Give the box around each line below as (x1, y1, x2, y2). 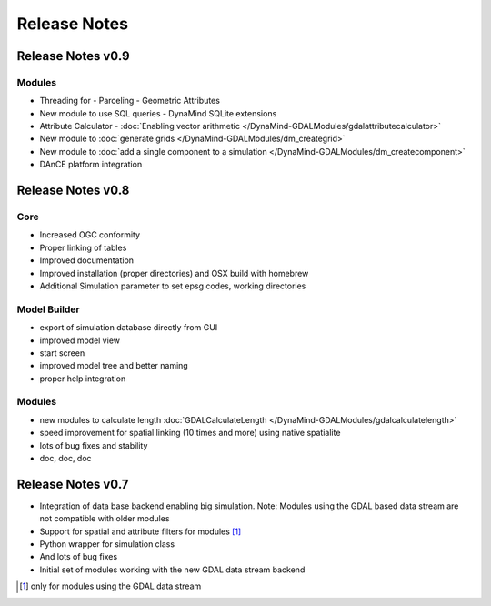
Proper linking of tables (39, 242, 127, 253)
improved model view (39, 335, 120, 346)
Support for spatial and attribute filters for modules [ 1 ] (39, 526, 242, 537)
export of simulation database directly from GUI (39, 322, 218, 333)
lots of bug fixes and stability (39, 439, 148, 450)
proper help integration (39, 373, 126, 384)
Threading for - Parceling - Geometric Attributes (39, 96, 220, 106)
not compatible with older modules (39, 513, 170, 524)
